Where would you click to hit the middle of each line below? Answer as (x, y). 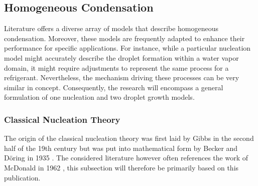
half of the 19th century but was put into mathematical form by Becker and (121, 148)
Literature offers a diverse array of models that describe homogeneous (111, 28)
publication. (22, 177)
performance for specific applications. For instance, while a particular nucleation (127, 48)
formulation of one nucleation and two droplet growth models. (99, 97)
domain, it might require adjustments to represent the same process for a (116, 67)
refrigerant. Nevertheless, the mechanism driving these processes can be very (122, 77)
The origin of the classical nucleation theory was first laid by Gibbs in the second (129, 138)
